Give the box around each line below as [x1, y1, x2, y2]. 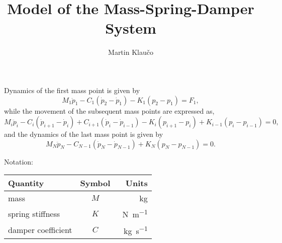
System [105, 18, 156, 38]
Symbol [80, 177, 111, 189]
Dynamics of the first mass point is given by [4, 85, 140, 95]
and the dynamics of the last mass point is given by [4, 129, 163, 139]
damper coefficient [8, 224, 72, 236]
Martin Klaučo [108, 47, 153, 57]
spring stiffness [8, 207, 60, 219]
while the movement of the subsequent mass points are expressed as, [4, 105, 215, 116]
